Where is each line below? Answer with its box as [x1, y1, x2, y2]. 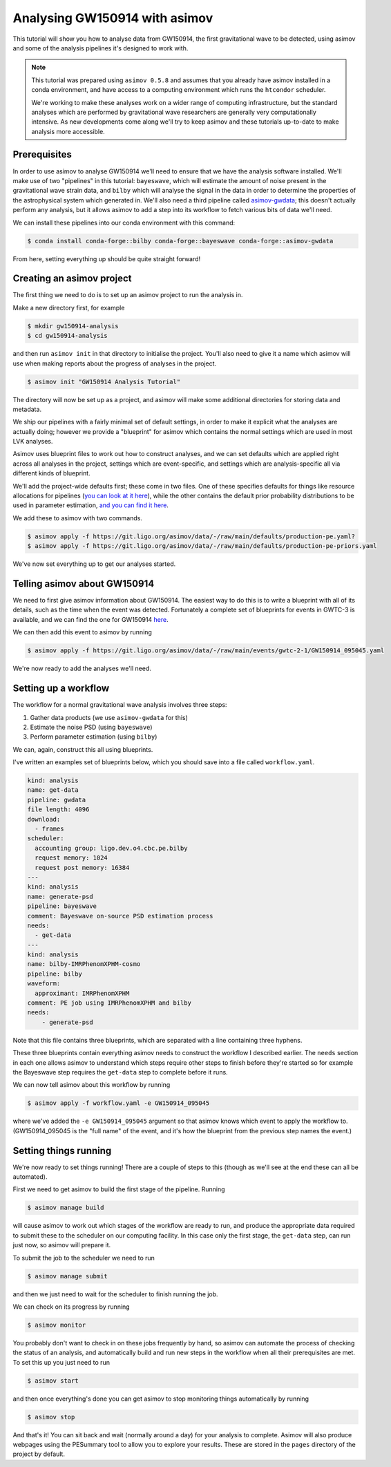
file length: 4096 [27, 806, 90, 813]
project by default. [12, 1450, 66, 1458]
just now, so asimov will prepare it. [12, 1241, 111, 1249]
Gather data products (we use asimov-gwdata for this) [30, 713, 188, 721]
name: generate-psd [27, 892, 93, 900]
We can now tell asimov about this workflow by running [12, 1081, 171, 1089]
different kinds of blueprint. [12, 469, 90, 477]
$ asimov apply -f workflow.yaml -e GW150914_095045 [27, 1099, 210, 1107]
